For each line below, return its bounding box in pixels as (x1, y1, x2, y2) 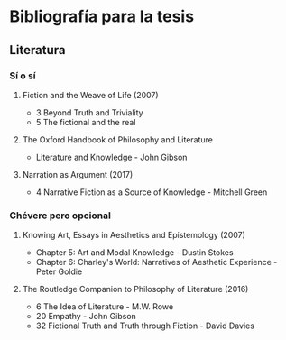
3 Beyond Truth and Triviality (35, 106, 143, 118)
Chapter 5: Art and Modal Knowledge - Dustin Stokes (35, 247, 234, 258)
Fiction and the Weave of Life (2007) (22, 89, 160, 100)
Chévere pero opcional (9, 209, 111, 222)
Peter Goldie (35, 266, 83, 277)
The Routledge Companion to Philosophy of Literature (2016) (22, 284, 249, 295)
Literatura (9, 42, 66, 58)
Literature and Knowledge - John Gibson (35, 152, 188, 162)
